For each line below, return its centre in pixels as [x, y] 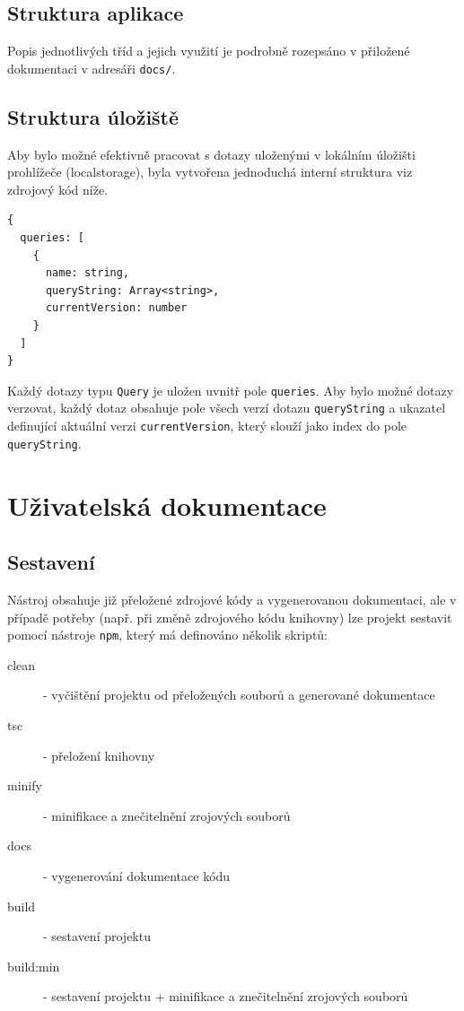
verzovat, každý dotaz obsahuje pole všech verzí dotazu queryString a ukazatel [227, 408]
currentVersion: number [116, 308]
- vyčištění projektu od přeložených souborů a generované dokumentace [239, 695]
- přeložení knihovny [99, 755]
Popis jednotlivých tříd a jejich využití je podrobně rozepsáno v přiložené [209, 51]
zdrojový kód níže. [58, 189]
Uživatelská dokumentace [167, 505]
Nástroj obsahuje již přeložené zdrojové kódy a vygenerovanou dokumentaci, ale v [232, 599]
